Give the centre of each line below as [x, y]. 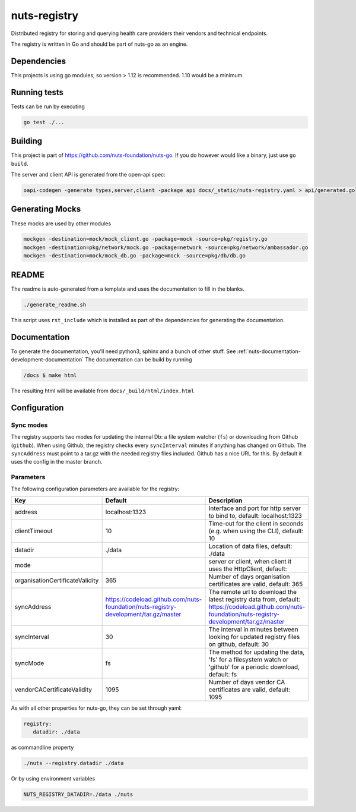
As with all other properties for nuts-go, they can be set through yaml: [96, 708]
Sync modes [29, 425]
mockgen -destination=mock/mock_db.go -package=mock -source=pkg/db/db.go [135, 256]
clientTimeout [34, 531]
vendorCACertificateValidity [53, 690]
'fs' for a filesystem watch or [249, 659]
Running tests [37, 92]
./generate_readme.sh [55, 304]
